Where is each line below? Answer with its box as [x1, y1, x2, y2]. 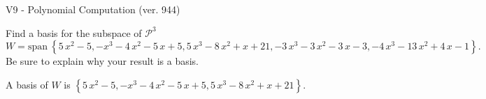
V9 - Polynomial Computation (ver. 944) [6, 2, 180, 16]
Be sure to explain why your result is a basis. [6, 54, 199, 68]
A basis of [6, 77, 48, 91]
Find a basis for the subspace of [6, 25, 142, 40]
